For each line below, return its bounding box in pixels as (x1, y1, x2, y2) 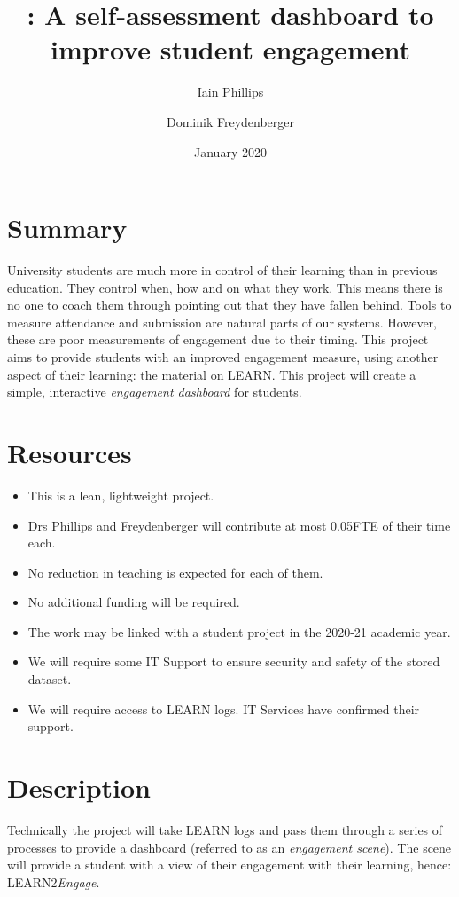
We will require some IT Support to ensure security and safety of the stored (27, 652, 440, 671)
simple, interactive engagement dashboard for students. (7, 382, 302, 401)
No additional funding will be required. (27, 593, 240, 611)
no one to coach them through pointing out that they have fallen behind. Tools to (7, 295, 452, 314)
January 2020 (194, 142, 267, 161)
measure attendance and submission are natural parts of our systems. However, (7, 312, 437, 331)
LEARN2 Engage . (7, 872, 100, 891)
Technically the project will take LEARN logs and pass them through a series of (7, 820, 443, 838)
